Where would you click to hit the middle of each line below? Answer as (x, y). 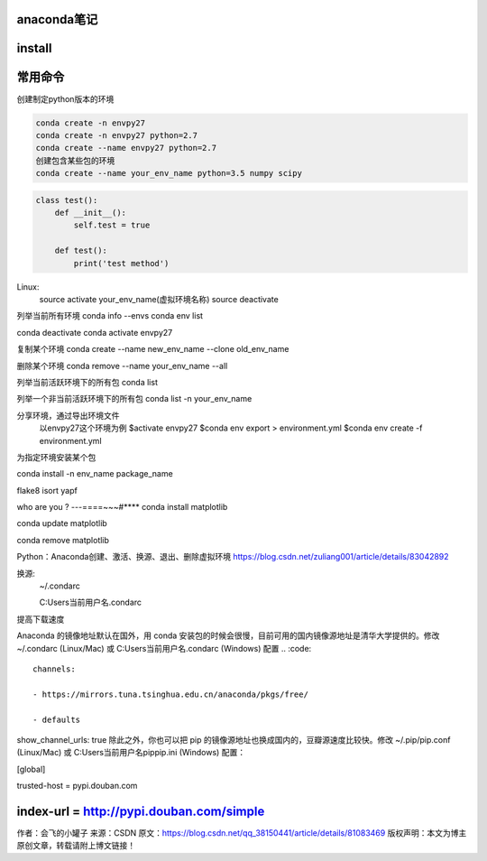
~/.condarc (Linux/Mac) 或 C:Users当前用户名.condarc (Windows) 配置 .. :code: (164, 648)
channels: (54, 669)
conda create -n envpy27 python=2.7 (117, 135)
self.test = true (112, 225)
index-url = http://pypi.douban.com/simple (141, 811)
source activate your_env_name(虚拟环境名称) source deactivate (159, 299)
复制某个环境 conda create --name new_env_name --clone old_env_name (153, 349)
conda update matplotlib (62, 523)
